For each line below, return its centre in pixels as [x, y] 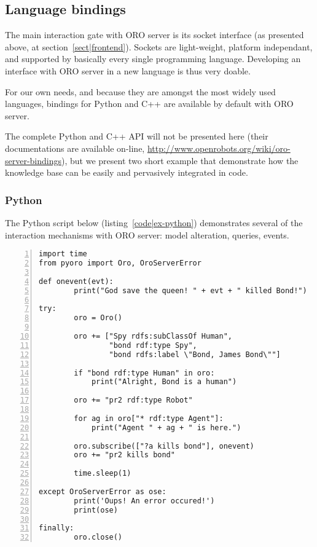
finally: [57, 528]
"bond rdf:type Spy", [153, 345]
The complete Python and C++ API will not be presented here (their [137, 136]
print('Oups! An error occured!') [144, 501]
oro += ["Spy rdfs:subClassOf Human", [153, 336]
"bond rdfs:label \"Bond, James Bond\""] [195, 354]
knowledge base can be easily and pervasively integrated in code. [127, 172]
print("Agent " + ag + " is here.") [166, 427]
